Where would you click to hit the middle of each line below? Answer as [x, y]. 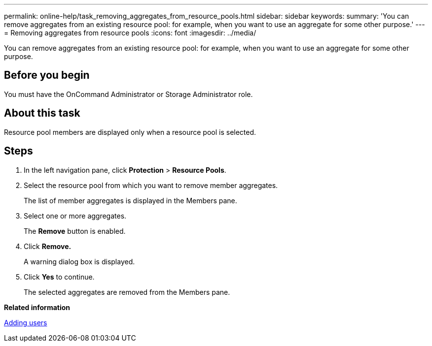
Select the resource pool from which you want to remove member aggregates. [151, 185]
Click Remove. [48, 246]
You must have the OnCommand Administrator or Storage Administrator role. [128, 94]
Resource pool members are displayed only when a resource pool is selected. [130, 132]
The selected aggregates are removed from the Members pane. [127, 292]
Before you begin [47, 75]
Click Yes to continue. [59, 277]
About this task [42, 113]
